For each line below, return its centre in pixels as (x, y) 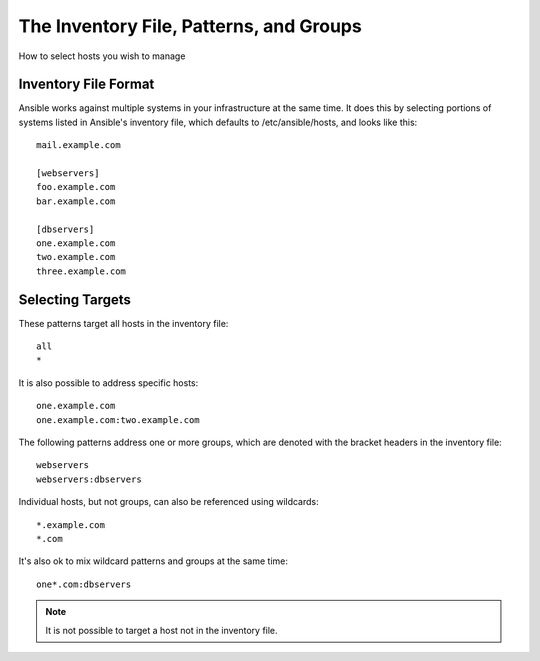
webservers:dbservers (89, 479)
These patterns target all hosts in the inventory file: (123, 323)
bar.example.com (76, 201)
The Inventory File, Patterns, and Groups (190, 26)
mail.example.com (78, 145)
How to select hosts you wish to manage (102, 56)
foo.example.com (76, 187)
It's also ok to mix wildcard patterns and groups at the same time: (153, 561)
